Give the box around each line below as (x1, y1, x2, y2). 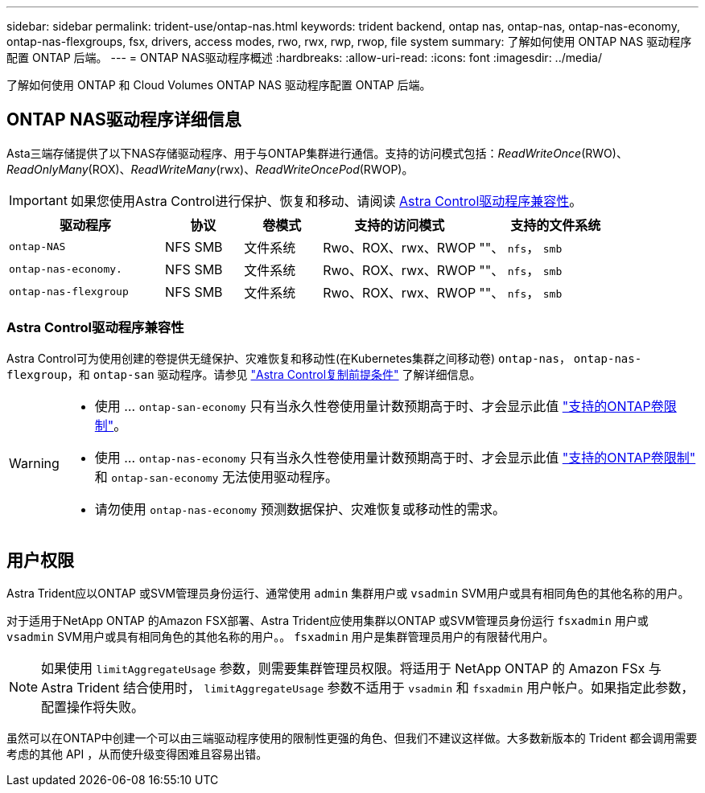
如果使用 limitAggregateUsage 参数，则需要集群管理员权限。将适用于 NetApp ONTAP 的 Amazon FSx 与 (41, 660, 662, 677)
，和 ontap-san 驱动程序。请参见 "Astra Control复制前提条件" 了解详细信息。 (67, 367, 481, 381)
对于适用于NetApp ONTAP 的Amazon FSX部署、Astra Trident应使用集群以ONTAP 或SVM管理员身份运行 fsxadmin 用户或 (6, 614, 649, 628)
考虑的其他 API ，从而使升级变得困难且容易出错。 (6, 747, 268, 762)
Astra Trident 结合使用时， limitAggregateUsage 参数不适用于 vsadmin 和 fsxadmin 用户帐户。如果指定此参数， (41, 680, 695, 696)
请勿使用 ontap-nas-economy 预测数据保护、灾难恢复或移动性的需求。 (94, 500, 505, 517)
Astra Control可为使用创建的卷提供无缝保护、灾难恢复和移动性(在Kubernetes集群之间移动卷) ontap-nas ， (6, 351, 571, 365)
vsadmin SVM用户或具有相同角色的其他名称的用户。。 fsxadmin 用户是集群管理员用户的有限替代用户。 (6, 630, 555, 644)
